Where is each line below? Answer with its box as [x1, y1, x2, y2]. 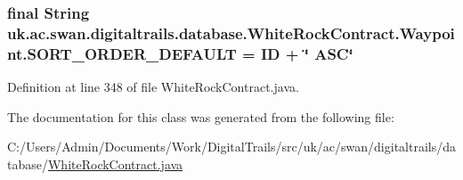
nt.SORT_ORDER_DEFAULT [7, 42, 237, 64]
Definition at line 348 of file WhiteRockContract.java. [7, 78, 299, 96]
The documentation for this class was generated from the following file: [7, 107, 394, 126]
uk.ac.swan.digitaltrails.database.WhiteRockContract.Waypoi [7, 21, 455, 44]
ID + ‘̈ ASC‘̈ [260, 42, 353, 64]
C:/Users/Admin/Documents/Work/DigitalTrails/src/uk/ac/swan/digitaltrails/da [7, 137, 456, 156]
